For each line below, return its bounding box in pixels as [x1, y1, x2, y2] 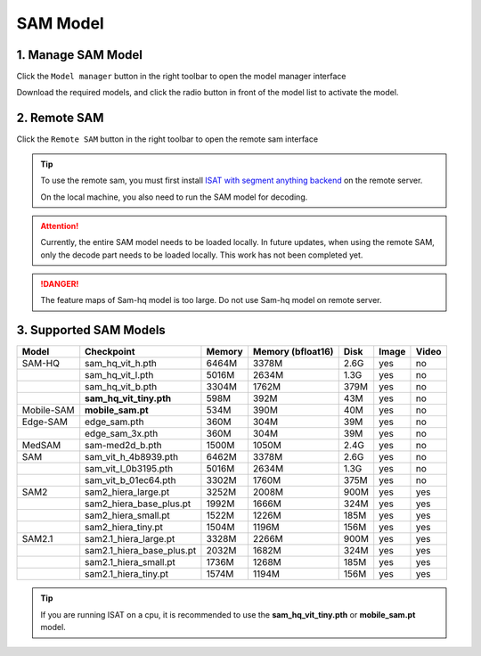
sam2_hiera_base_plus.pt [85, 497, 192, 510]
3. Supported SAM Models [16, 323, 167, 338]
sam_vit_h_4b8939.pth [85, 451, 178, 463]
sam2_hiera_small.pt [85, 509, 171, 521]
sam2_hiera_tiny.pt [85, 521, 164, 534]
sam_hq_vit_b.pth [85, 381, 158, 393]
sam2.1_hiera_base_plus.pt [85, 545, 197, 557]
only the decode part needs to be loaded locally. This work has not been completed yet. [40, 250, 363, 260]
